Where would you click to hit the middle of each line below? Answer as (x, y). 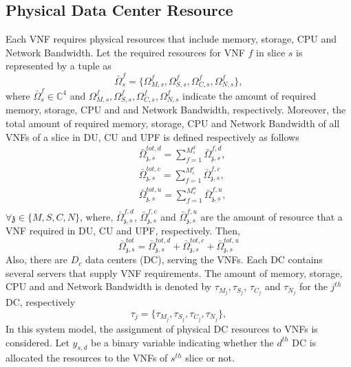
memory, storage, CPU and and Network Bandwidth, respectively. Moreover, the (176, 110)
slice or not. (210, 358)
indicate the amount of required (249, 95)
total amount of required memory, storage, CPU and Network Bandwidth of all (173, 123)
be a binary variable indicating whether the (182, 342)
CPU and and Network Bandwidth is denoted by (109, 286)
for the (313, 286)
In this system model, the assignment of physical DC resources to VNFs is (162, 329)
